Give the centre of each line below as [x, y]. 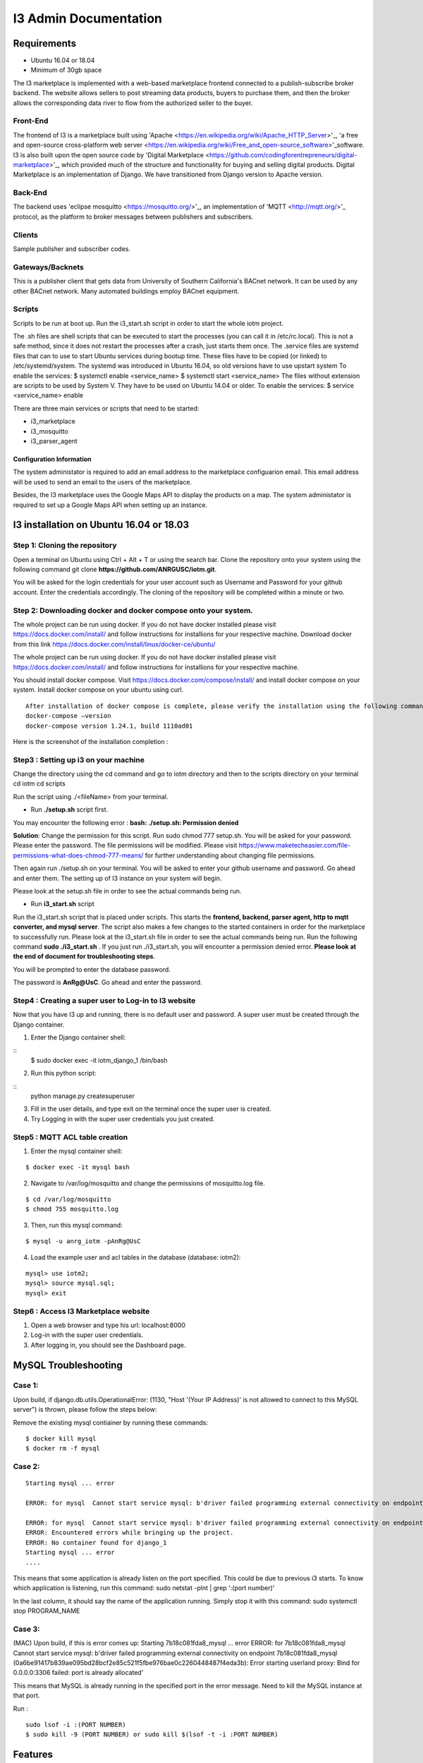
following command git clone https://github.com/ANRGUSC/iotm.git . [115, 569]
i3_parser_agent [54, 441]
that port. [26, 1695]
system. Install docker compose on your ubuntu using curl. [98, 690]
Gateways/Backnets [48, 267]
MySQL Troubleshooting [68, 1365]
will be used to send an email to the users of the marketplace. [103, 482]
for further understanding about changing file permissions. [230, 855]
